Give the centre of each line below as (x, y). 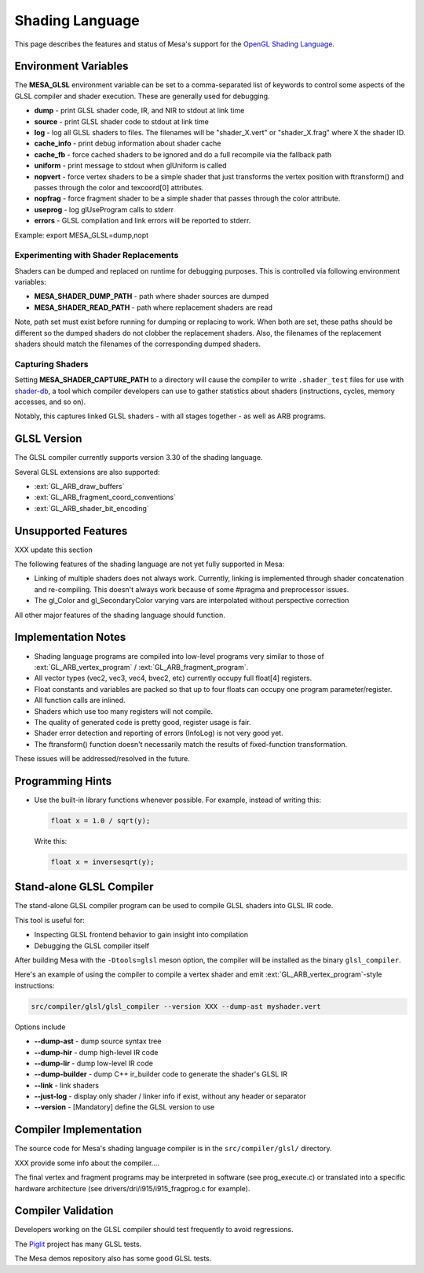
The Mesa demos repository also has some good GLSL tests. (113, 1259)
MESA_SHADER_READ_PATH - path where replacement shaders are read (154, 307)
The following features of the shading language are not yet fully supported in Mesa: (150, 564)
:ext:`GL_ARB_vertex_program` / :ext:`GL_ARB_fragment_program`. (141, 667)
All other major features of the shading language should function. (120, 615)
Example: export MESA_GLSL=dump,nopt (82, 235)
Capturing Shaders (51, 364)
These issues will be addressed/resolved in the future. (102, 759)
